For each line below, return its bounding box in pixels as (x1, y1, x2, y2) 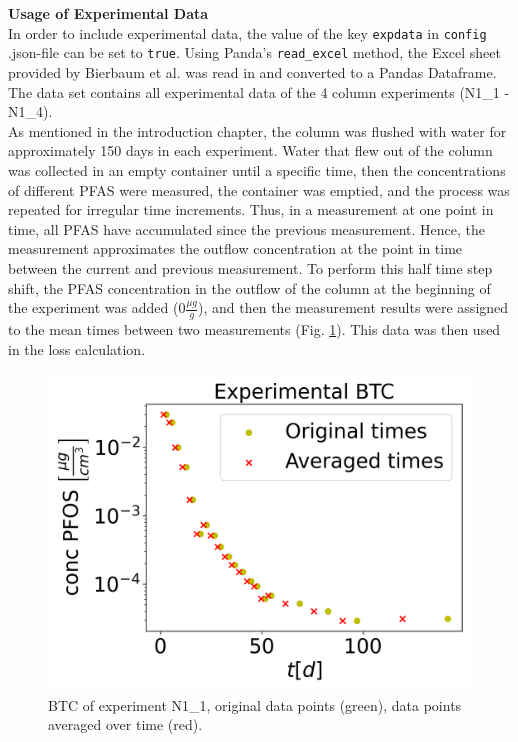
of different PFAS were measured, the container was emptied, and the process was (8, 179, 510, 200)
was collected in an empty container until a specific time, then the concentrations (8, 160, 506, 181)
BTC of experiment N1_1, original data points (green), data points (48, 694, 462, 715)
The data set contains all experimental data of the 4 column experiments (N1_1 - (8, 81, 510, 102)
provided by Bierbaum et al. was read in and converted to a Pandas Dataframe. (8, 62, 497, 83)
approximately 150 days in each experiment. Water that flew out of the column (8, 140, 493, 161)
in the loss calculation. (8, 338, 146, 359)
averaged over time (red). (48, 714, 203, 735)
